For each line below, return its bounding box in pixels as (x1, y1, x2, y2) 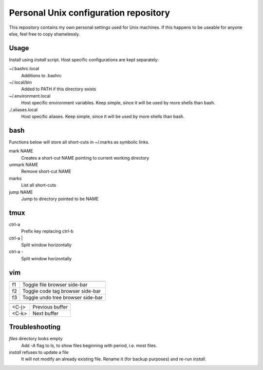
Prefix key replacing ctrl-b (21, 228, 74, 234)
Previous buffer (32, 303, 68, 310)
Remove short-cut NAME (21, 168, 72, 174)
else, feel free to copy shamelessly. (9, 31, 80, 37)
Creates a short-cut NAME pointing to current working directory (21, 155, 150, 161)
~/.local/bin (9, 80, 32, 85)
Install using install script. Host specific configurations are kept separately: (9, 57, 159, 62)
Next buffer (32, 310, 59, 317)
